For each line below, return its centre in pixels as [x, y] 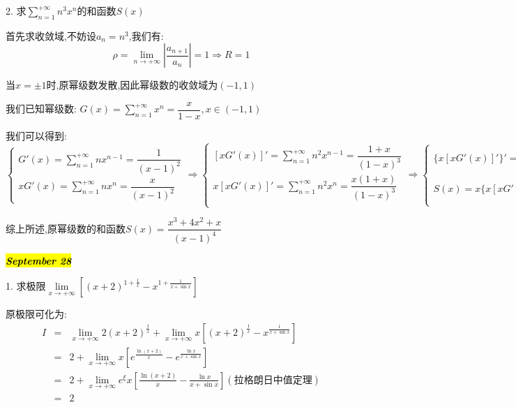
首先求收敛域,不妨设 [51, 35]
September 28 [39, 260]
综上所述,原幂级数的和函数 [66, 228]
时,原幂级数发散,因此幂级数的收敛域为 [132, 85]
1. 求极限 [26, 286]
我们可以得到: [36, 136]
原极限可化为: [36, 314]
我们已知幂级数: [41, 109]
